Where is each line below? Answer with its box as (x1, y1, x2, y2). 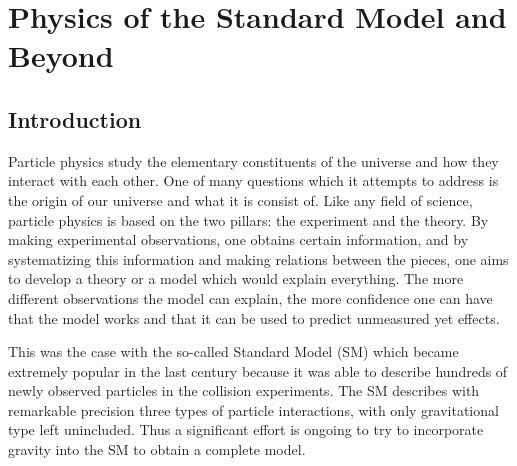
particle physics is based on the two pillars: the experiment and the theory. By (8, 209, 489, 230)
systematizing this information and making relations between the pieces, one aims (8, 248, 509, 269)
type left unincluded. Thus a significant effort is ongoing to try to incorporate (8, 419, 484, 440)
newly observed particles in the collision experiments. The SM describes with (8, 380, 480, 401)
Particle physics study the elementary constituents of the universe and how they (8, 150, 499, 171)
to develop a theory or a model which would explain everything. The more (8, 268, 464, 289)
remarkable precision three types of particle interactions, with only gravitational (8, 399, 499, 420)
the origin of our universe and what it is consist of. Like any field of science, (8, 189, 473, 210)
